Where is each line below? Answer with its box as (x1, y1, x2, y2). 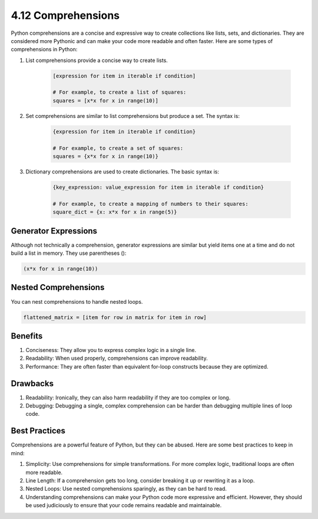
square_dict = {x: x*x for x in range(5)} (52, 209, 177, 215)
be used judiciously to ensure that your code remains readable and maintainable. (25, 502, 222, 509)
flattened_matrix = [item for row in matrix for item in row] (23, 314, 207, 321)
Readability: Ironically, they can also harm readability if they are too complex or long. (25, 394, 231, 401)
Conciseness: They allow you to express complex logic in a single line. (25, 347, 197, 354)
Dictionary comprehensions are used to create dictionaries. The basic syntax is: (25, 168, 219, 175)
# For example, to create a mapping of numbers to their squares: (52, 201, 249, 207)
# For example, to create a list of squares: (52, 89, 187, 96)
